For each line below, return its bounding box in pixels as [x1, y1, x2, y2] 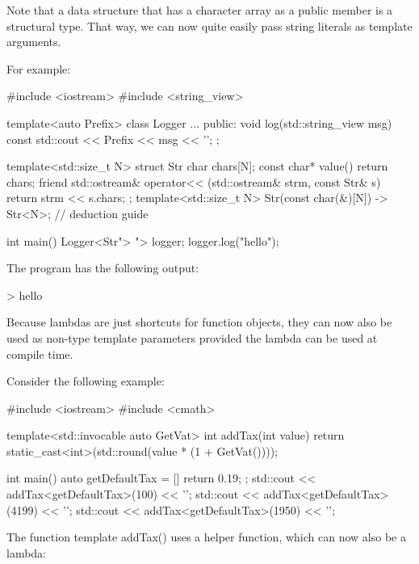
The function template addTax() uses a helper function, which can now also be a [6, 528, 406, 545]
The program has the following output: [6, 259, 199, 276]
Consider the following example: [6, 372, 165, 389]
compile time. [6, 345, 73, 362]
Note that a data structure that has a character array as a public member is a [6, 2, 393, 18]
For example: [6, 60, 71, 77]
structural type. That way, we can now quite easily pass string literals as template [6, 17, 413, 34]
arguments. [6, 33, 61, 50]
